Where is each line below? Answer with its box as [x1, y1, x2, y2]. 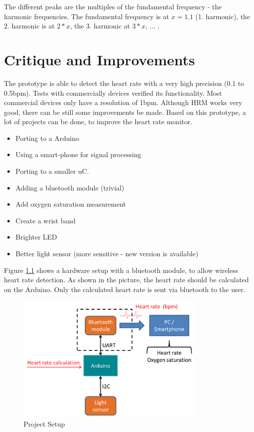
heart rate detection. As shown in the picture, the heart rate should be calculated [4, 274, 249, 285]
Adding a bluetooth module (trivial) [15, 182, 125, 192]
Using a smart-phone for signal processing [15, 149, 141, 160]
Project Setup [24, 418, 65, 429]
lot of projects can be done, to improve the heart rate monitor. [4, 116, 193, 127]
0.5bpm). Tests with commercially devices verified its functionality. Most [4, 87, 222, 98]
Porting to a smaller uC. [15, 166, 89, 176]
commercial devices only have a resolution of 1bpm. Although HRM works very [4, 97, 242, 108]
